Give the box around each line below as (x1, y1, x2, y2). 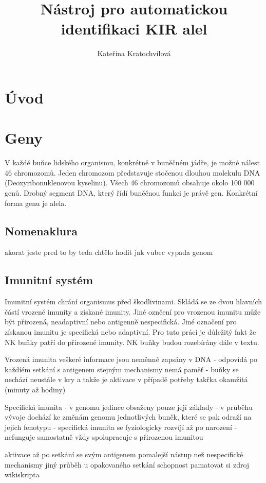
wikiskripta (5, 469, 40, 480)
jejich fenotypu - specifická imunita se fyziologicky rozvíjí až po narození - (5, 421, 237, 432)
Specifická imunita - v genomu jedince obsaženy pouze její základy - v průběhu (5, 401, 253, 412)
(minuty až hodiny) (5, 384, 66, 394)
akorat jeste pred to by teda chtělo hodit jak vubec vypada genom (5, 247, 213, 257)
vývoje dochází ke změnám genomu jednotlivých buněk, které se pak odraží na (5, 411, 252, 422)
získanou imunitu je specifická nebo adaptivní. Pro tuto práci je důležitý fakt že (5, 326, 256, 337)
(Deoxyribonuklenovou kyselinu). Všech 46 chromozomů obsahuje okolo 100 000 (5, 177, 255, 188)
